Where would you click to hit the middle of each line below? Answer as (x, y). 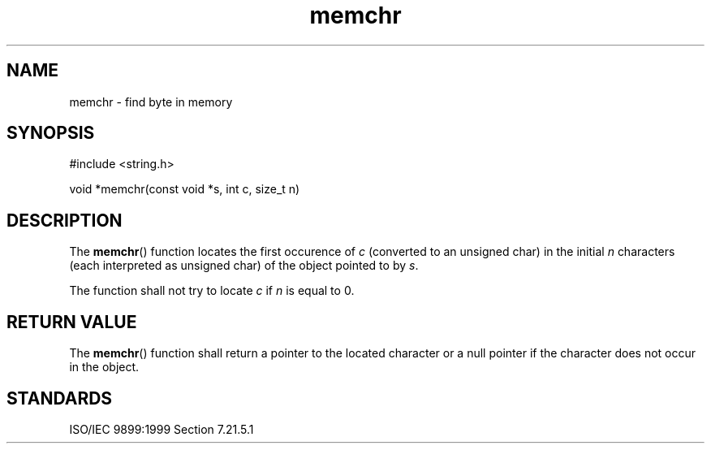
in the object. (104, 367)
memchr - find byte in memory (151, 102)
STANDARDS (60, 398)
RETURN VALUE (72, 322)
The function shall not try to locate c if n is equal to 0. (212, 291)
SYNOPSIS (51, 133)
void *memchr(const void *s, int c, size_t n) (185, 189)
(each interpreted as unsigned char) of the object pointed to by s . (244, 266)
